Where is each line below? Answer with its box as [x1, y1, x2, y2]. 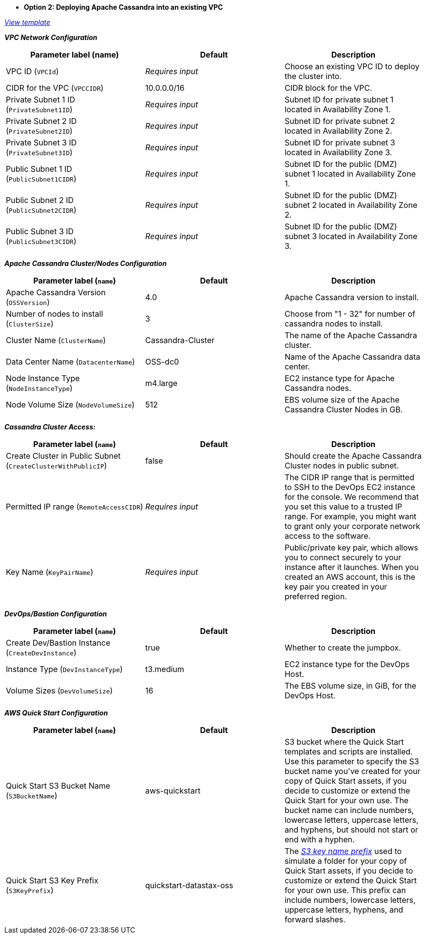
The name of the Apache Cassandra [284, 330, 417, 340]
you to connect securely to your [284, 552, 402, 562]
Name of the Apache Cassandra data [284, 352, 421, 362]
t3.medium [145, 664, 184, 674]
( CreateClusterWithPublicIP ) [6, 461, 107, 470]
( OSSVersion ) [6, 297, 50, 307]
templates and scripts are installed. [284, 747, 413, 756]
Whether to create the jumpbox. [284, 643, 401, 653]
